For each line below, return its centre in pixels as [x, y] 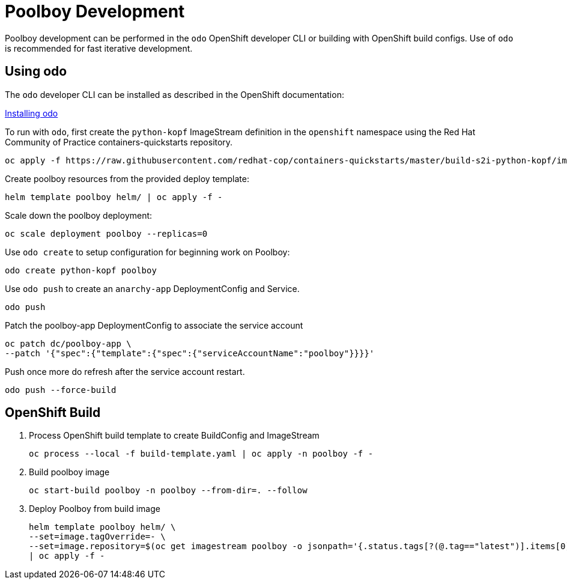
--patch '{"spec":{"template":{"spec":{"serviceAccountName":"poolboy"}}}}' [190, 353]
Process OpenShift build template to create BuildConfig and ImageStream [174, 436]
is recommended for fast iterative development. [99, 48]
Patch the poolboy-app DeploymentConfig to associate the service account [154, 325]
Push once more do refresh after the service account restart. [125, 371]
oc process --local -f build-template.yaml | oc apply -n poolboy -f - [201, 454]
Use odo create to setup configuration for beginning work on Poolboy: [147, 252]
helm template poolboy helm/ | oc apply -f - [114, 197]
